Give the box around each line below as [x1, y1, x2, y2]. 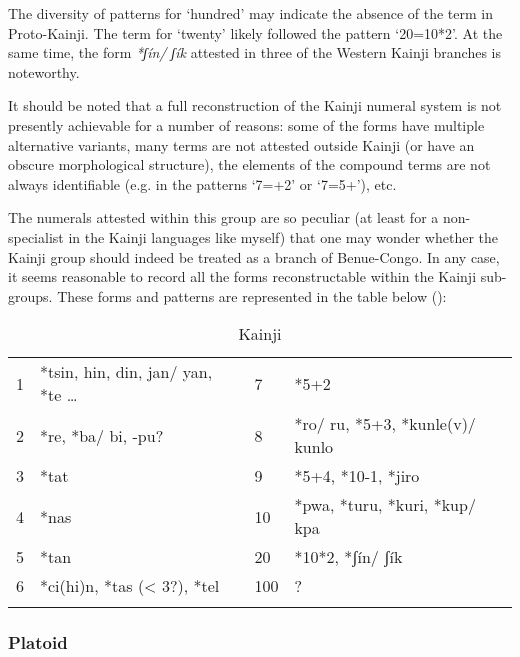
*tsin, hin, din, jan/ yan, [40, 360, 213, 384]
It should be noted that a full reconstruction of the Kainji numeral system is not [8, 95, 502, 116]
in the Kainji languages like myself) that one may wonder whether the [68, 226, 498, 247]
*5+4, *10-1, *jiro [294, 464, 420, 488]
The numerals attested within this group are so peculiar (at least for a [8, 207, 439, 228]
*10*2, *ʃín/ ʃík [294, 545, 403, 569]
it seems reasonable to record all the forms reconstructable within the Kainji [8, 266, 477, 287]
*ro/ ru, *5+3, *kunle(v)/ [294, 412, 476, 436]
